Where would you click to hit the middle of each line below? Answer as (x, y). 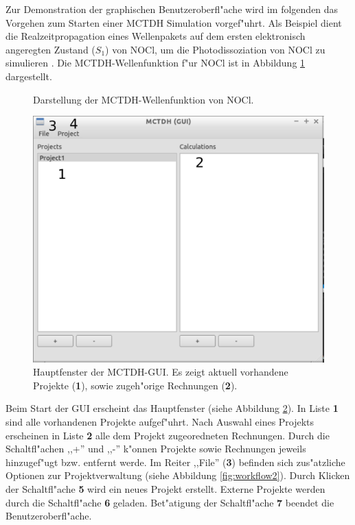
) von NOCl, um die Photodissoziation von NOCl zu (215, 49)
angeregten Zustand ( (50, 49)
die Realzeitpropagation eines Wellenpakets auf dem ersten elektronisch (156, 36)
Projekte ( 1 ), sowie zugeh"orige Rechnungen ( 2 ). (135, 385)
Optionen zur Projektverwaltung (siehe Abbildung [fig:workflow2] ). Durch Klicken (178, 475)
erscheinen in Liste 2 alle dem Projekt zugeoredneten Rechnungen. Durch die (168, 435)
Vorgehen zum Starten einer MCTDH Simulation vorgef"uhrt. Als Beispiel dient (174, 22)
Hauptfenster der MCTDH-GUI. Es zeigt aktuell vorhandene (161, 372)
